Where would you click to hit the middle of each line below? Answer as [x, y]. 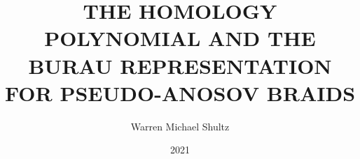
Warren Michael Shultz [180, 126]
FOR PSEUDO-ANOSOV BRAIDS [180, 92]
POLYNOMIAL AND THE [180, 38]
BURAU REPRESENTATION [180, 65]
